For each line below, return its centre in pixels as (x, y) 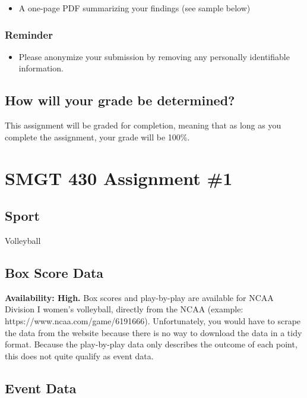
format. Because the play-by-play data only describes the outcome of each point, (151, 344)
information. (41, 68)
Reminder (29, 34)
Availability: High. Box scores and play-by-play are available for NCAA (139, 297)
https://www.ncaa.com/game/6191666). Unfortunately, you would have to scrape (153, 320)
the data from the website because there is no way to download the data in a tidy (153, 332)
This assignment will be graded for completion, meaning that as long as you (143, 125)
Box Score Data (54, 272)
